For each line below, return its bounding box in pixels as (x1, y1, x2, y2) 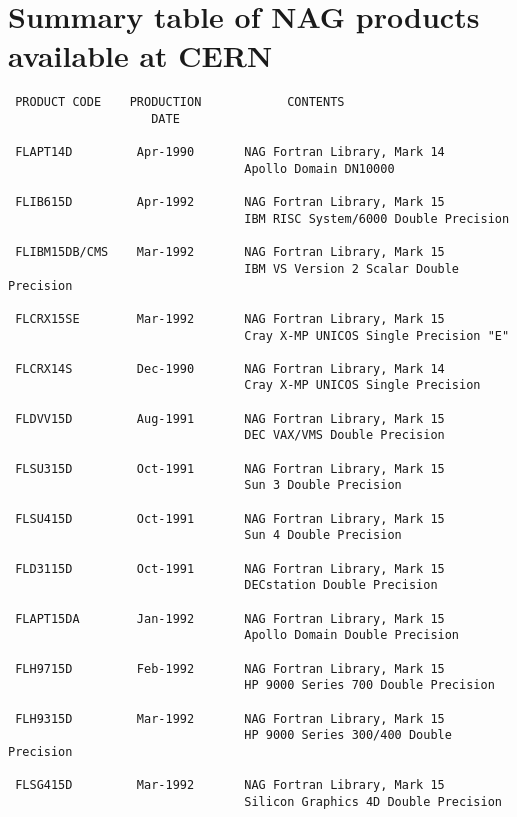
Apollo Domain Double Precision (244, 628, 460, 643)
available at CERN (8, 35, 273, 76)
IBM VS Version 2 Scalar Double (244, 261, 460, 276)
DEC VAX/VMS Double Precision (244, 428, 445, 443)
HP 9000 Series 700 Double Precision (244, 678, 495, 693)
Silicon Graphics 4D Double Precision (244, 794, 502, 809)
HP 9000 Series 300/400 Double (244, 728, 452, 743)
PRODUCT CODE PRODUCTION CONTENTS (15, 95, 345, 110)
